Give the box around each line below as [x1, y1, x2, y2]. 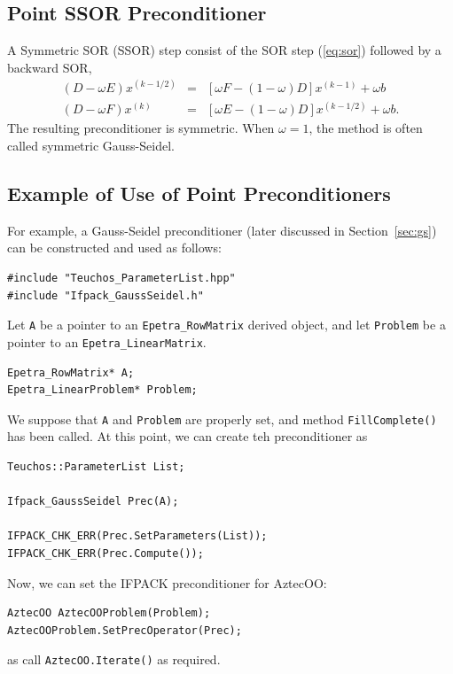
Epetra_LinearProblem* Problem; [7, 383, 198, 397]
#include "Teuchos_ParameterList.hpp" [7, 272, 236, 285]
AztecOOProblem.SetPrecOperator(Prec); [7, 624, 242, 637]
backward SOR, [7, 58, 92, 76]
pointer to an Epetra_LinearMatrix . [7, 332, 207, 351]
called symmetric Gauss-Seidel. [7, 136, 175, 155]
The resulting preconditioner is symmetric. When [7, 119, 275, 137]
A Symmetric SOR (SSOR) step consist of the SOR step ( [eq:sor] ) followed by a [7, 41, 441, 59]
